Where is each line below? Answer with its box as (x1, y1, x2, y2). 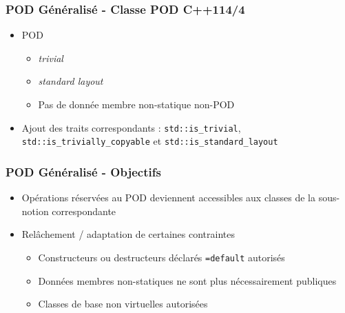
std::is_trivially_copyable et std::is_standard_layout (21, 134, 278, 148)
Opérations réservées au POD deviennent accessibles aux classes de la (21, 190, 315, 205)
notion (21, 203, 49, 218)
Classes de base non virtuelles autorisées (38, 296, 208, 311)
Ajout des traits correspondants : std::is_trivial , (21, 120, 241, 134)
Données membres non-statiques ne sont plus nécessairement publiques (38, 273, 337, 287)
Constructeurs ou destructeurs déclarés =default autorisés (38, 250, 285, 264)
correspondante (52, 203, 116, 218)
